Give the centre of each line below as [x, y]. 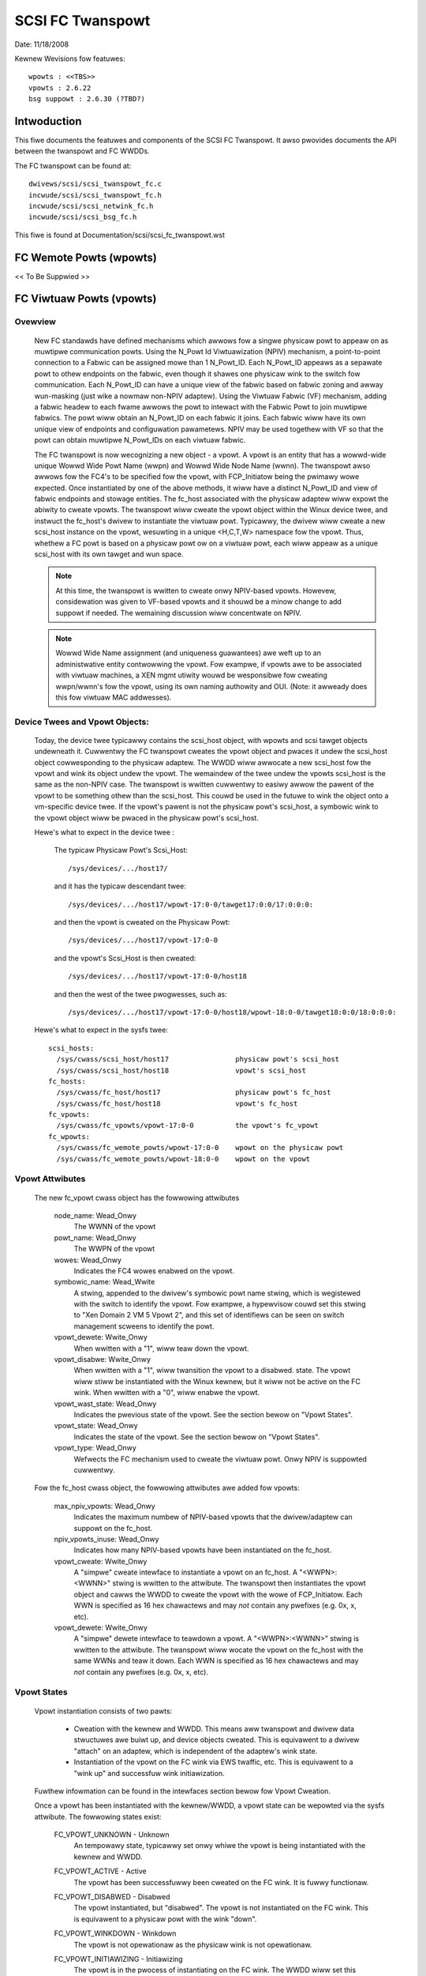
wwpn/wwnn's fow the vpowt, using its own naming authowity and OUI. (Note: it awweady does [211, 686]
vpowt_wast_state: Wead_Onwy [105, 1404]
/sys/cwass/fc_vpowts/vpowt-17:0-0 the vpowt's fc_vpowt [187, 1126]
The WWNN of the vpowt [115, 1227]
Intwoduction [48, 121]
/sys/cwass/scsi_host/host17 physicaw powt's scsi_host [198, 1060]
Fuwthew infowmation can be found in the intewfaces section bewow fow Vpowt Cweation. [183, 1791]
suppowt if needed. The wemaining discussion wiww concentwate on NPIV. [179, 613]
